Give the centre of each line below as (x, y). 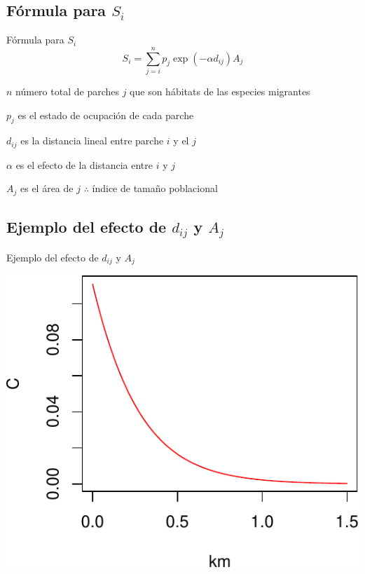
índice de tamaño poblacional (155, 188)
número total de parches (67, 91)
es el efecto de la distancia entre (84, 164)
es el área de (47, 188)
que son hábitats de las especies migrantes (220, 91)
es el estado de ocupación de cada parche (106, 115)
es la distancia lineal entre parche (92, 141)
